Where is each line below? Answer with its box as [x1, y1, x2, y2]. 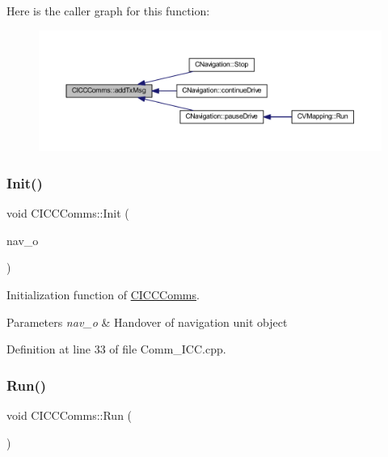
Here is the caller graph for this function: [6, 2, 210, 19]
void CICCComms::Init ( [6, 205, 129, 222]
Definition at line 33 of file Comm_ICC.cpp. [6, 341, 226, 358]
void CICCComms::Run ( [6, 407, 133, 424]
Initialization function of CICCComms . [6, 286, 200, 303]
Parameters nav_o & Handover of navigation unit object [6, 313, 288, 330]
